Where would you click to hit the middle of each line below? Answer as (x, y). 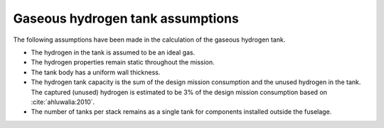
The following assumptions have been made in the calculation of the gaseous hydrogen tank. (149, 40)
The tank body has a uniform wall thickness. (96, 72)
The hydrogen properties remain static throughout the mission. (123, 62)
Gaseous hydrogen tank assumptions (126, 18)
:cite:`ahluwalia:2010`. (63, 102)
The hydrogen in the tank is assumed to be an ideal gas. (113, 52)
